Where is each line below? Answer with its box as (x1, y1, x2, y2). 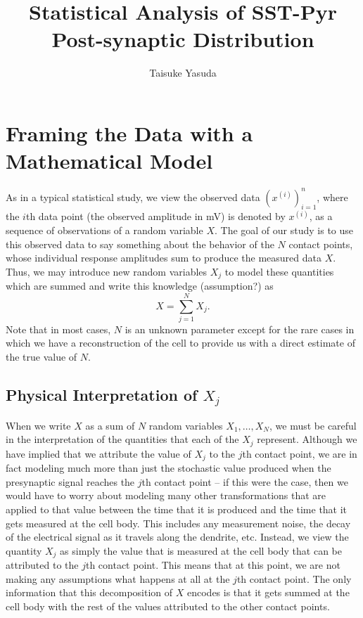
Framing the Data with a (6, 118, 253, 147)
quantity (6, 543, 42, 558)
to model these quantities (224, 264, 334, 278)
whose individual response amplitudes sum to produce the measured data (6, 250, 321, 265)
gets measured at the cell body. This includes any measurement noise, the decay (6, 515, 351, 530)
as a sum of (85, 418, 135, 432)
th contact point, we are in (242, 446, 357, 461)
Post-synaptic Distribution (51, 25, 314, 53)
